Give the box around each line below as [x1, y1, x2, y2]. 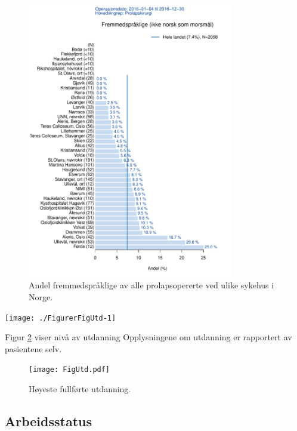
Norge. [29, 290, 53, 303]
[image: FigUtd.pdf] [29, 365, 110, 374]
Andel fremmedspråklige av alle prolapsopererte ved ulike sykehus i [29, 279, 274, 291]
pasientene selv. [5, 342, 62, 355]
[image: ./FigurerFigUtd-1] [5, 313, 116, 322]
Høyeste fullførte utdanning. [29, 383, 131, 395]
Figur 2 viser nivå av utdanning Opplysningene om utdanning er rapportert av [5, 331, 292, 343]
